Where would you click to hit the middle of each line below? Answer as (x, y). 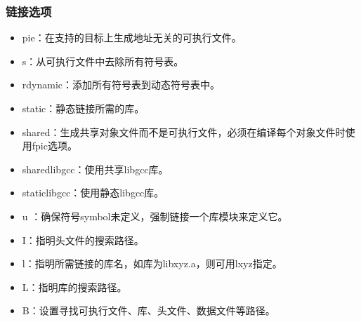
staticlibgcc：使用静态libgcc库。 (93, 193)
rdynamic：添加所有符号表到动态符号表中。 (121, 85)
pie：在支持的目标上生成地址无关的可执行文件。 (132, 38)
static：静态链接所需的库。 (83, 108)
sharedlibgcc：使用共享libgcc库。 (95, 169)
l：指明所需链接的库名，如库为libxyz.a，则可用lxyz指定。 (152, 263)
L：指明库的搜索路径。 (74, 287)
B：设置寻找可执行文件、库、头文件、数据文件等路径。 (149, 310)
